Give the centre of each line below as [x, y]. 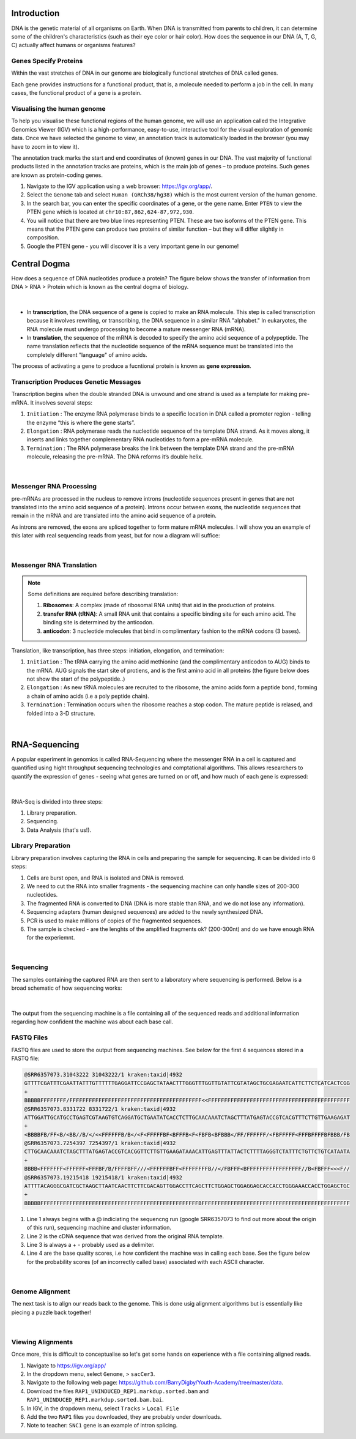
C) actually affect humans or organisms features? [73, 45]
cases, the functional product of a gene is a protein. [76, 93]
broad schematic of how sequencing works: [67, 988]
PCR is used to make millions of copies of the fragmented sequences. [114, 921]
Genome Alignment [41, 1291]
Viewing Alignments [42, 1342]
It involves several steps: [61, 402]
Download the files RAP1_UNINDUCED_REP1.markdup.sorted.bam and [118, 1391]
